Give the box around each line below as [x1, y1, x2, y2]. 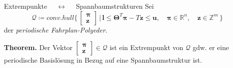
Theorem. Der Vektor [4, 42, 73, 52]
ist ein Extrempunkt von [109, 42, 184, 52]
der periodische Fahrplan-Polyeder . [4, 24, 108, 34]
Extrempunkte [4, 1, 47, 11]
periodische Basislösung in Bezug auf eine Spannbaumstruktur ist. [4, 55, 202, 65]
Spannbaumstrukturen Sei [76, 1, 154, 11]
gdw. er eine [192, 42, 229, 52]
